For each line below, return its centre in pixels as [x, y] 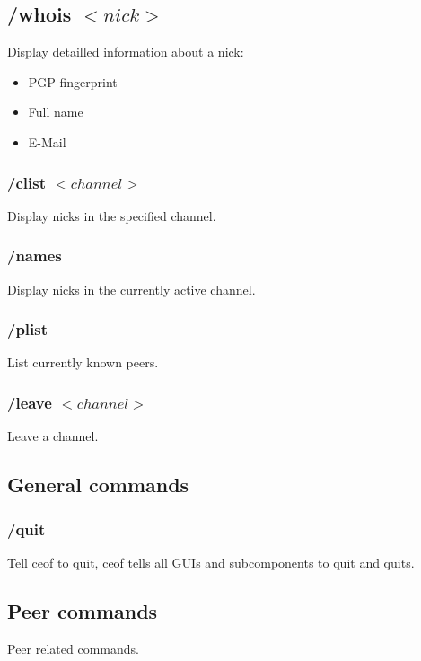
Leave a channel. [53, 436]
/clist [26, 182]
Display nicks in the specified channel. [112, 215]
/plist [28, 329]
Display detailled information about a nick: [126, 52]
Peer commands [83, 610]
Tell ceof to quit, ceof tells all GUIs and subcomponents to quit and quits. [211, 562]
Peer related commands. [73, 648]
